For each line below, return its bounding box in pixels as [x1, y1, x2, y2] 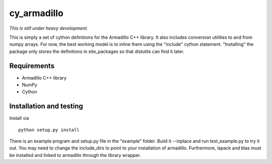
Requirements [9, 61, 55, 70]
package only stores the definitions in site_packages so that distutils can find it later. [9, 48, 185, 54]
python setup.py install [18, 127, 80, 133]
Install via [9, 115, 29, 121]
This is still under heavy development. [9, 25, 88, 31]
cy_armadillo [9, 8, 64, 19]
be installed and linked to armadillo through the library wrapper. [9, 152, 141, 158]
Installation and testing [9, 102, 83, 111]
